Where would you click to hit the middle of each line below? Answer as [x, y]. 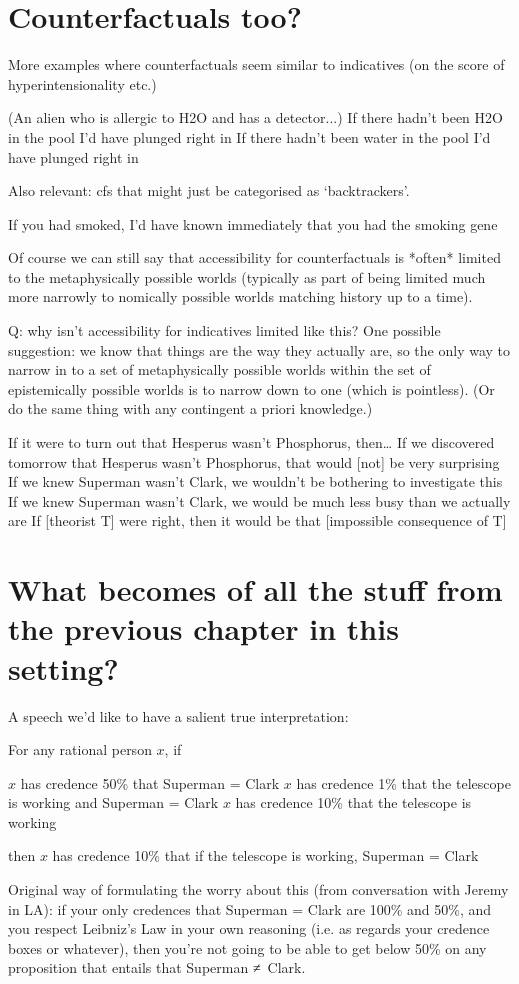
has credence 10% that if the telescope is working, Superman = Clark [265, 855]
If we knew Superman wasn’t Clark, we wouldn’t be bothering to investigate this [255, 481]
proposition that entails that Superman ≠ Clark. [157, 967]
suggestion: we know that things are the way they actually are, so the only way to [259, 349]
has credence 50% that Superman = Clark [150, 782]
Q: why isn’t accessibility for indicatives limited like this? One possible [224, 330]
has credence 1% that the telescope [403, 782]
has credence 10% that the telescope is [353, 802]
